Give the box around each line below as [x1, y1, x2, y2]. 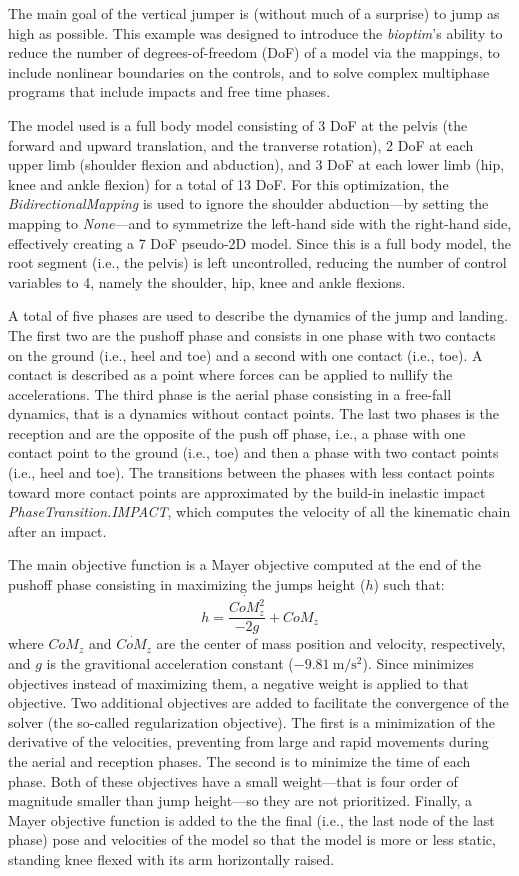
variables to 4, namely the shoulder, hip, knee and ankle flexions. [8, 271, 406, 292]
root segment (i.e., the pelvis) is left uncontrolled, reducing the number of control [8, 252, 507, 273]
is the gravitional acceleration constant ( [46, 653, 294, 673]
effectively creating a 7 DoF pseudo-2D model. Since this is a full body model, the [8, 232, 511, 253]
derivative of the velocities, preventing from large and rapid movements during [8, 731, 489, 752]
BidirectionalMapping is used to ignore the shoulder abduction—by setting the [8, 193, 489, 214]
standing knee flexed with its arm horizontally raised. [8, 848, 335, 869]
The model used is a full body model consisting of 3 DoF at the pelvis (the [8, 114, 468, 135]
